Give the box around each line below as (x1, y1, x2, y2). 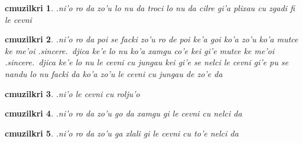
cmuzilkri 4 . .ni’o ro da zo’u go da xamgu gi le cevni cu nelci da (5, 107, 242, 119)
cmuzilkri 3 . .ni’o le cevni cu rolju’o (5, 87, 140, 99)
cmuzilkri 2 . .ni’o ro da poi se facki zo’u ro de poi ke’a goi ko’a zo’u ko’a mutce (5, 33, 298, 45)
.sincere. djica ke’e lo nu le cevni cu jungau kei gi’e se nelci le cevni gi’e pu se (5, 56, 289, 68)
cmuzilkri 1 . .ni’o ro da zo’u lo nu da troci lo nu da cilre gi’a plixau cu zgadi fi (5, 2, 295, 14)
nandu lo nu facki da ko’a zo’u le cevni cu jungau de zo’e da (5, 67, 223, 79)
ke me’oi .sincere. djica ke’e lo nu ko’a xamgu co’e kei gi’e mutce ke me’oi (5, 44, 275, 56)
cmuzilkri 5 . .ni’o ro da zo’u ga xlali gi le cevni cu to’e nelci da (5, 127, 239, 139)
